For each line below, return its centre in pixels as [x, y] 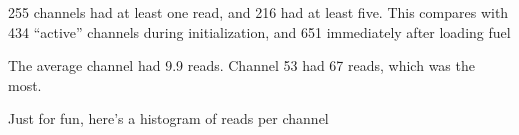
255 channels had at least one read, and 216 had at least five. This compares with [258, 12]
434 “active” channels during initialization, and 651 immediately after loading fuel [259, 31]
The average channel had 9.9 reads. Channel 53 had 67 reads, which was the [241, 65]
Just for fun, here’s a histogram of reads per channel [168, 118]
